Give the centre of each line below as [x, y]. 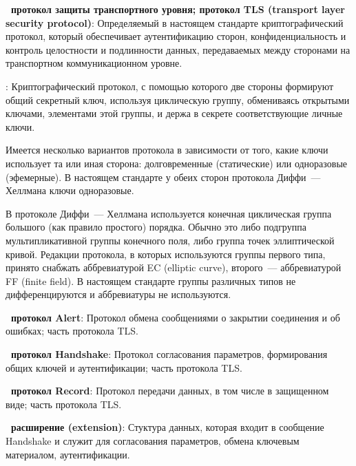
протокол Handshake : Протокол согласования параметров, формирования [169, 354]
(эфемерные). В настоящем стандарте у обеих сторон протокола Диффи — [163, 177]
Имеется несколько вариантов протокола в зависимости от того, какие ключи [167, 150]
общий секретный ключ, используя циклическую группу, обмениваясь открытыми [178, 99]
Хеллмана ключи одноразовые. [70, 190]
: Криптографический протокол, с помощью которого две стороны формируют [170, 86]
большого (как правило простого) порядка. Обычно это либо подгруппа [156, 227]
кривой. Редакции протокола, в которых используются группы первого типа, [166, 254]
